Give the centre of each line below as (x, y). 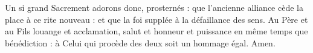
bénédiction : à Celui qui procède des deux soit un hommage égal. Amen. (140, 42)
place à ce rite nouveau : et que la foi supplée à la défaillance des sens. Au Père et (156, 19)
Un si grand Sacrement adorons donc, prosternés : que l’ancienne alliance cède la (154, 7)
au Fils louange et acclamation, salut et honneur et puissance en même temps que (156, 31)
